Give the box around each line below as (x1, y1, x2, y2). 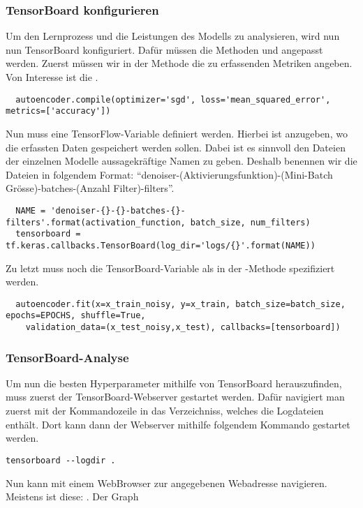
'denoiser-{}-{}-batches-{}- (50, 205, 186, 216)
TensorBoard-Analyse (6, 348, 129, 366)
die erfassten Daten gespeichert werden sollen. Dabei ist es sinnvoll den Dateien (6, 140, 346, 154)
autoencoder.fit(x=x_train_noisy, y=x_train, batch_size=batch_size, (15, 299, 346, 309)
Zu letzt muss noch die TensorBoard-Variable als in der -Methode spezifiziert (6, 260, 335, 275)
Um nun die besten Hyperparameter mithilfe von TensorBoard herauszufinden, (6, 375, 342, 390)
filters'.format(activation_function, (6, 217, 186, 227)
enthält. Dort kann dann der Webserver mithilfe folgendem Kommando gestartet (6, 417, 350, 431)
